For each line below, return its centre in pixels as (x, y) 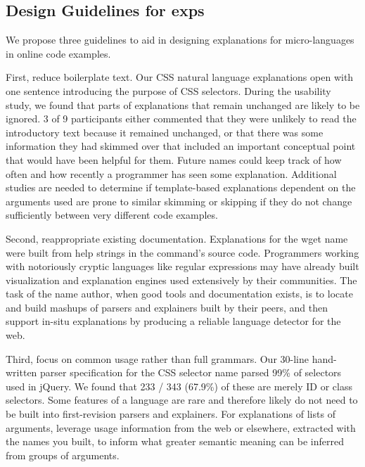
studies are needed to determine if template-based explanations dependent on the (181, 187)
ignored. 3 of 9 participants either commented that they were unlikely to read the (181, 119)
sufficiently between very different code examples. (112, 215)
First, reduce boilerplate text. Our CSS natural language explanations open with (180, 77)
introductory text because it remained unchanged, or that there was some (165, 132)
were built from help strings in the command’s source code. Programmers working (182, 252)
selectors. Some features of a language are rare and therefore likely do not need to (182, 400)
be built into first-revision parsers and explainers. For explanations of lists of (171, 414)
